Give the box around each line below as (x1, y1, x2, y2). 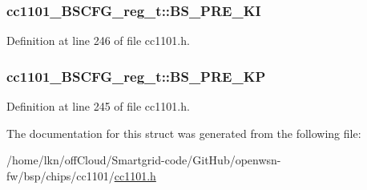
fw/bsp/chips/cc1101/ (6, 167, 115, 184)
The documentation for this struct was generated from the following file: (6, 124, 361, 141)
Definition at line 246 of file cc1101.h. (6, 32, 190, 49)
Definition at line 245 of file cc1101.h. (6, 98, 190, 115)
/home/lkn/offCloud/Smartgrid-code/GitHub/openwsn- (6, 152, 281, 168)
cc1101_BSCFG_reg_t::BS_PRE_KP (6, 66, 266, 86)
